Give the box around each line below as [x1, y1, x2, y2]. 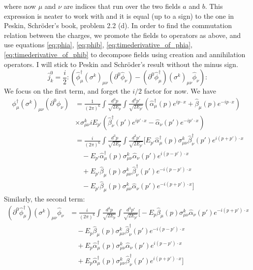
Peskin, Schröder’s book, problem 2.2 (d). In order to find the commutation [4, 20, 232, 31]
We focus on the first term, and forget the [4, 86, 130, 96]
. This [205, 1, 223, 11]
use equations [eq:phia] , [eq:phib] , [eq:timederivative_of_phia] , [4, 39, 192, 50]
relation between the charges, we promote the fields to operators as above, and [4, 30, 241, 40]
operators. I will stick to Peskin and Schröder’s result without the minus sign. [4, 59, 238, 69]
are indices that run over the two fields [63, 1, 181, 11]
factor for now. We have [144, 86, 217, 96]
